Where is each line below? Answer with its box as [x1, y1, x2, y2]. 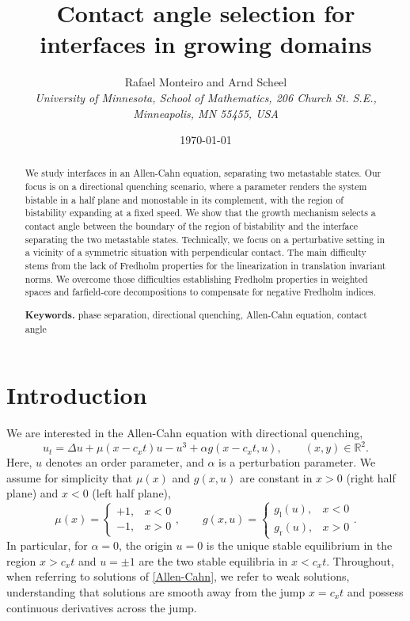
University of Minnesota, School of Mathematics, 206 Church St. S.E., [35, 89, 377, 105]
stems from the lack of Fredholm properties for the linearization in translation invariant [25, 259, 386, 272]
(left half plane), [92, 485, 171, 501]
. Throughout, [326, 552, 394, 569]
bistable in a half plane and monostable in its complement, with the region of [25, 192, 344, 206]
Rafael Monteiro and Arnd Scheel [124, 74, 287, 90]
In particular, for [6, 537, 88, 554]
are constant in [239, 469, 313, 486]
